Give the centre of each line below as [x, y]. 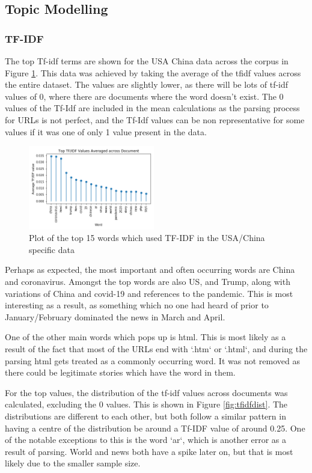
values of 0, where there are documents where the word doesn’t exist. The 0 [144, 96]
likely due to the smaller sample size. [73, 463]
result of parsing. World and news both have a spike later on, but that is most [149, 451]
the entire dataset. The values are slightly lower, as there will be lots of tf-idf [147, 84]
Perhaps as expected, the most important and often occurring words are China [150, 270]
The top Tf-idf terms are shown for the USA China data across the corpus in [147, 61]
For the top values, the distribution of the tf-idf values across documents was [146, 392]
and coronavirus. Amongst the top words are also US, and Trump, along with [148, 282]
